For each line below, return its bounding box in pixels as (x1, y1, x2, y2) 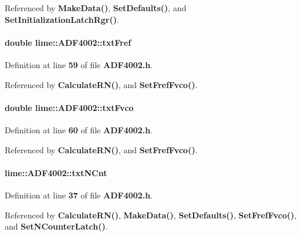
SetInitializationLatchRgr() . (5, 13, 119, 25)
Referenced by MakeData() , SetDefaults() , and (5, 2, 187, 14)
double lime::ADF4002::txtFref (5, 36, 131, 48)
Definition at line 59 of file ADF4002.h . (5, 58, 153, 70)
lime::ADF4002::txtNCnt (5, 166, 107, 178)
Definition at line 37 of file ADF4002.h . (5, 188, 153, 201)
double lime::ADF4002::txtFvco (5, 101, 134, 113)
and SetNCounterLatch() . (5, 220, 108, 232)
